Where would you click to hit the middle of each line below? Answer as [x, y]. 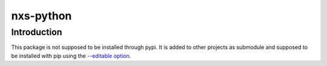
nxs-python [41, 16]
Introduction [37, 32]
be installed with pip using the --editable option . [71, 56]
